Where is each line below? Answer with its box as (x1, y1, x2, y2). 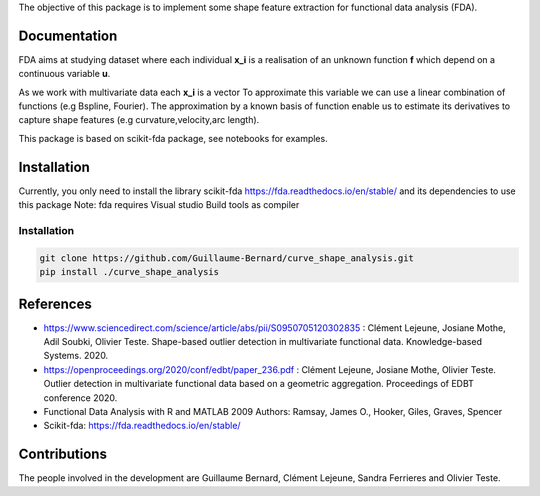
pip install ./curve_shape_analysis (39, 266, 220, 278)
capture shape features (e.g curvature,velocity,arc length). (18, 114, 260, 126)
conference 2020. (43, 391, 118, 404)
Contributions (18, 446, 107, 463)
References (18, 295, 92, 312)
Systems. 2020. (43, 350, 109, 362)
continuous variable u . (18, 68, 111, 80)
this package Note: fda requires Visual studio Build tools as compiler (18, 199, 300, 211)
